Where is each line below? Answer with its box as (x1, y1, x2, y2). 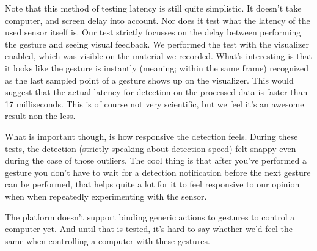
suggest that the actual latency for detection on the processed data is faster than (5, 85, 308, 98)
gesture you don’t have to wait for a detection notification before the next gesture (5, 166, 311, 178)
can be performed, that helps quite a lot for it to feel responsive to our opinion (5, 178, 300, 191)
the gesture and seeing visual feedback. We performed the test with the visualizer (5, 37, 309, 50)
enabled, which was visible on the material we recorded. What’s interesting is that (5, 49, 312, 62)
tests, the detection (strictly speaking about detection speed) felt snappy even (5, 142, 296, 155)
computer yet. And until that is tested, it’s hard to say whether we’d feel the (5, 222, 293, 235)
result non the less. (5, 109, 76, 122)
